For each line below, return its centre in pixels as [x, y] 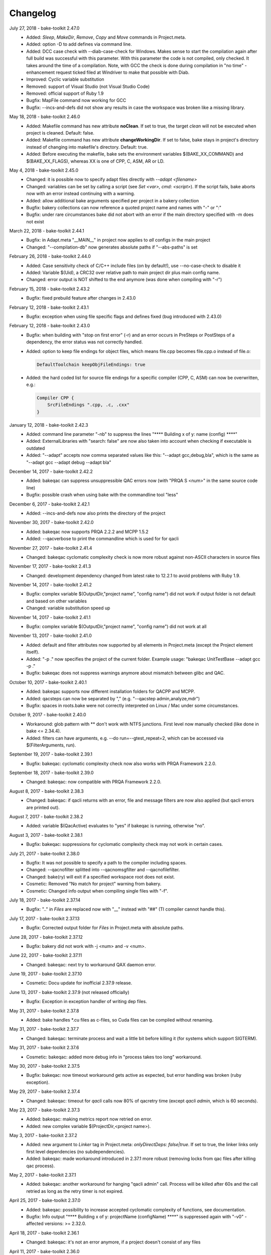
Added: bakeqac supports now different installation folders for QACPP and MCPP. [111, 692]
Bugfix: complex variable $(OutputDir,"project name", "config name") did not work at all [116, 626]
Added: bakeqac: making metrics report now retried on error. [89, 1119]
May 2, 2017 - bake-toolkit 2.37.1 [43, 1175]
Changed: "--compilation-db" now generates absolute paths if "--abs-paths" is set [112, 247]
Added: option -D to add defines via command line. [79, 44]
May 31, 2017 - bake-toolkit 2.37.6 [44, 1048]
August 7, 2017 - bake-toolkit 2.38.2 [46, 817]
